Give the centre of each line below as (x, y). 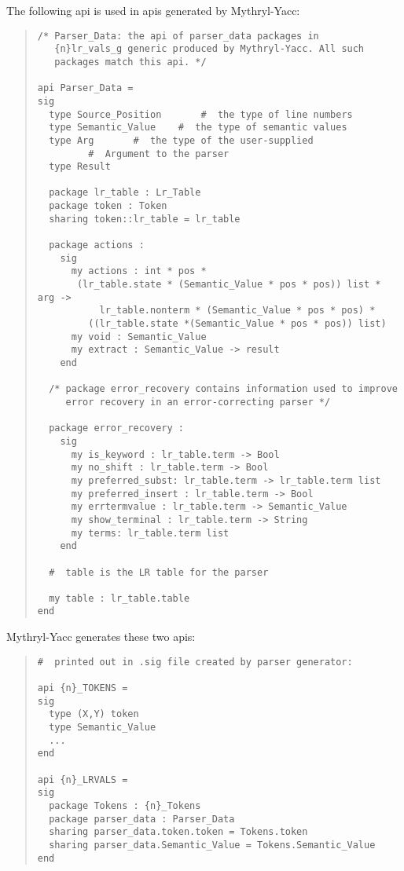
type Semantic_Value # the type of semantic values (198, 128)
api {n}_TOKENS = (83, 688)
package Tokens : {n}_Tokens (125, 805)
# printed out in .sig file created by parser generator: (195, 662)
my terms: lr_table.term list (150, 533)
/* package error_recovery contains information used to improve (223, 389)
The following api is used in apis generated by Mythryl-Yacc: (153, 10)
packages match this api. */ (130, 62)
